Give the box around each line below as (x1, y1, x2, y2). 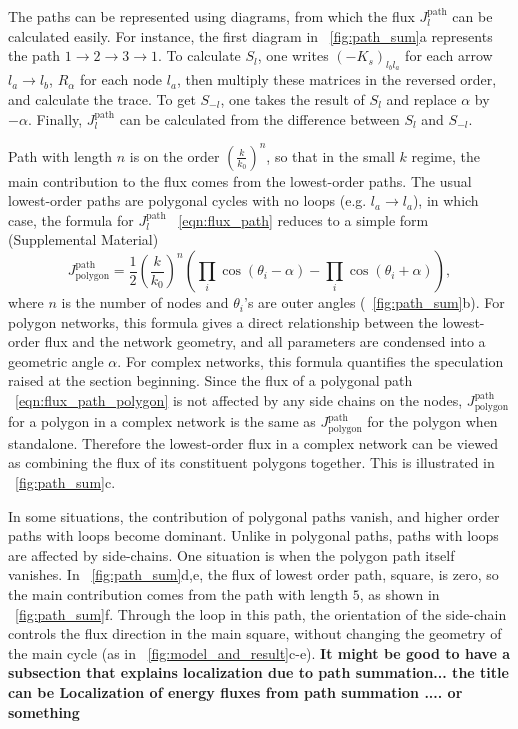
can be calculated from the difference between (119, 108, 400, 129)
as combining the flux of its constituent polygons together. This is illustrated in (8, 452, 495, 473)
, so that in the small (266, 145, 395, 166)
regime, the (411, 145, 480, 166)
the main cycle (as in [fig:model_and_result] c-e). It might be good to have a (8, 642, 510, 663)
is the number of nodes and (61, 292, 229, 313)
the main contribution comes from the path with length (8, 584, 349, 605)
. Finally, (27, 108, 83, 129)
